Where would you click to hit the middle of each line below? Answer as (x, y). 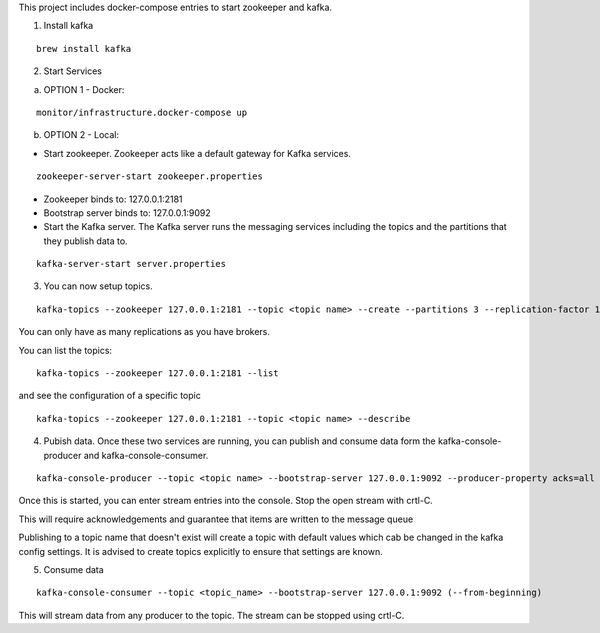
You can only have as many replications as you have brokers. (144, 332)
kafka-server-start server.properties (131, 264)
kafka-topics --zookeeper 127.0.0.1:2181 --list (157, 373)
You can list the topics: (65, 350)
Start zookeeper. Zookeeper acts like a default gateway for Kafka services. (197, 153)
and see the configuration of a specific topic (110, 396)
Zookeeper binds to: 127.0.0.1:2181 (113, 199)
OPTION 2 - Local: (81, 135)
